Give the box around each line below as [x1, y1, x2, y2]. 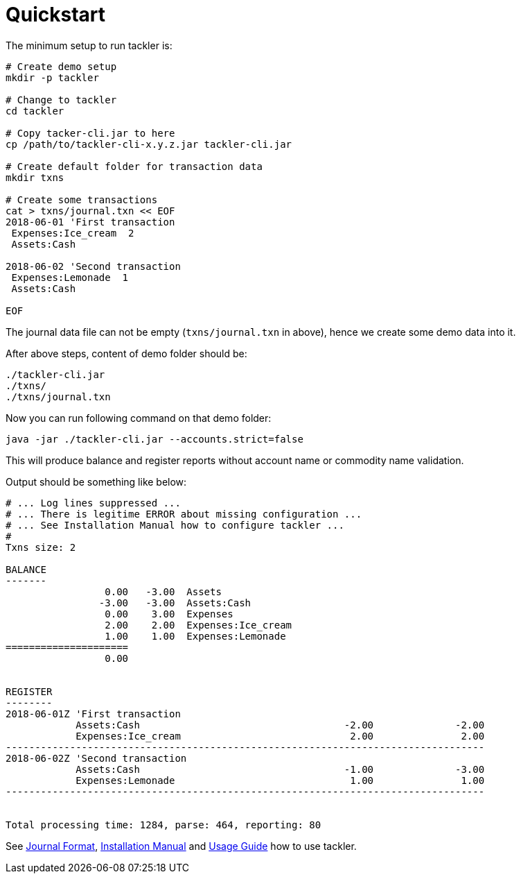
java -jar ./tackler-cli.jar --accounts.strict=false [6, 433, 303, 445]
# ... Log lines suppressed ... [6, 497, 181, 509]
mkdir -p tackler [6, 71, 99, 83]
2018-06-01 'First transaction [6, 216, 175, 228]
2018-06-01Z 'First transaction [6, 708, 181, 719]
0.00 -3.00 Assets [105, 586, 222, 597]
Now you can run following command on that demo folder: [6, 411, 272, 424]
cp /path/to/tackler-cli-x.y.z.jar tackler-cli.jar [6, 138, 292, 150]
